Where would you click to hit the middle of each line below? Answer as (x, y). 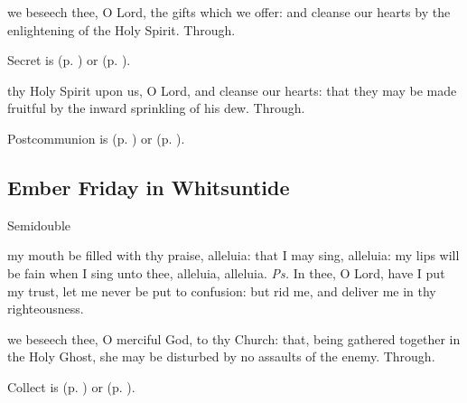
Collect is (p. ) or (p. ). (71, 386)
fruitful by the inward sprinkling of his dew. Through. (156, 108)
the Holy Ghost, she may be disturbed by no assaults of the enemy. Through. (221, 356)
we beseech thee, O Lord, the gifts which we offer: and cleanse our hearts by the (229, 12)
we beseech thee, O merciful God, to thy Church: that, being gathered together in (234, 338)
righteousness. (46, 309)
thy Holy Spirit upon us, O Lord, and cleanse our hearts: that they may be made (232, 90)
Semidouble (39, 225)
